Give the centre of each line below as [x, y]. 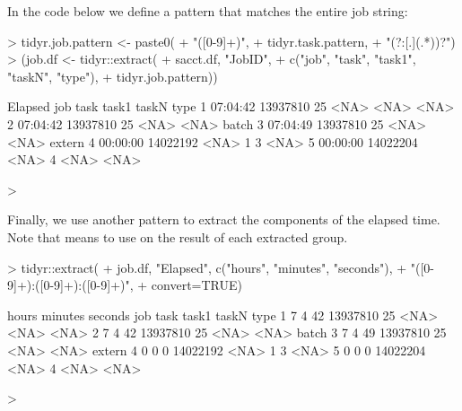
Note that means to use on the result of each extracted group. [178, 236]
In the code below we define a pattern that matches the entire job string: [208, 11]
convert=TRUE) [196, 285]
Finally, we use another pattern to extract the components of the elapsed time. [224, 219]
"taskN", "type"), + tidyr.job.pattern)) [113, 76]
